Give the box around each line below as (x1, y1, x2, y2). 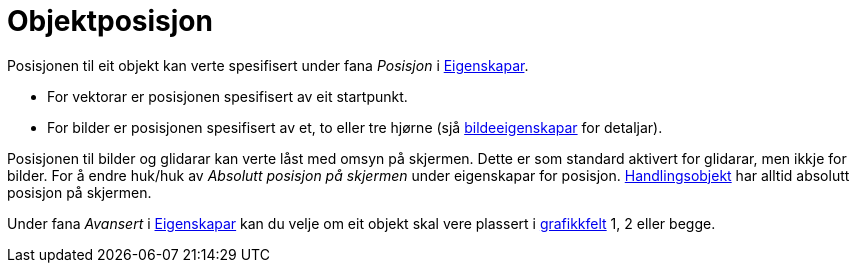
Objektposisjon (7, 4, 213, 38)
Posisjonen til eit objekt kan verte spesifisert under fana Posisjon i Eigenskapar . (7, 56, 529, 74)
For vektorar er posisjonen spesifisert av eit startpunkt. (47, 87, 408, 105)
